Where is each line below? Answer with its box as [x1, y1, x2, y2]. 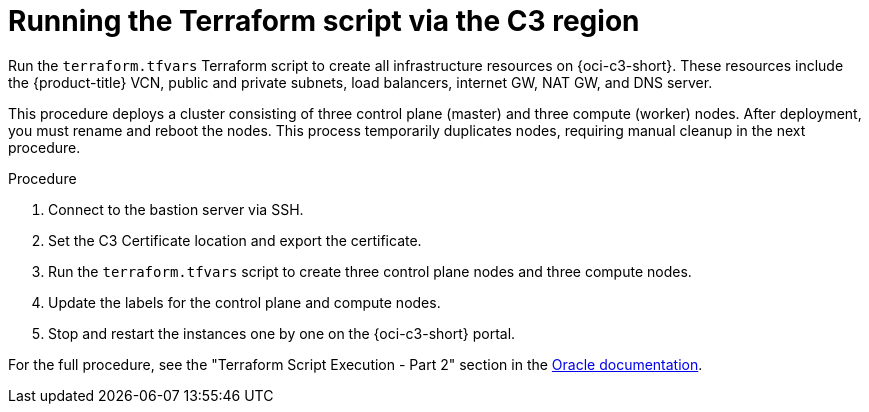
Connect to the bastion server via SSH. [48, 200, 304, 218]
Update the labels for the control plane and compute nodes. [48, 293, 441, 311]
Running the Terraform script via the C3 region [8, 4, 640, 38]
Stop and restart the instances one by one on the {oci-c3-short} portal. [48, 324, 516, 342]
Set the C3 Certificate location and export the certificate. [48, 231, 422, 249]
